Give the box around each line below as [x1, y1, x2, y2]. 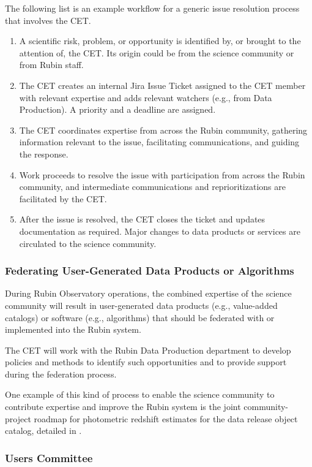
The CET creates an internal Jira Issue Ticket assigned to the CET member [19, 78, 306, 91]
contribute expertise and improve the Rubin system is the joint [5, 400, 241, 413]
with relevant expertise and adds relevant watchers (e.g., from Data [19, 91, 272, 104]
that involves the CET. [5, 13, 91, 26]
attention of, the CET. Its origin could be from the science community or [19, 46, 294, 59]
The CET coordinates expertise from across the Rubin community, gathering [19, 123, 308, 136]
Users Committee [5, 450, 93, 465]
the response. [19, 147, 69, 160]
